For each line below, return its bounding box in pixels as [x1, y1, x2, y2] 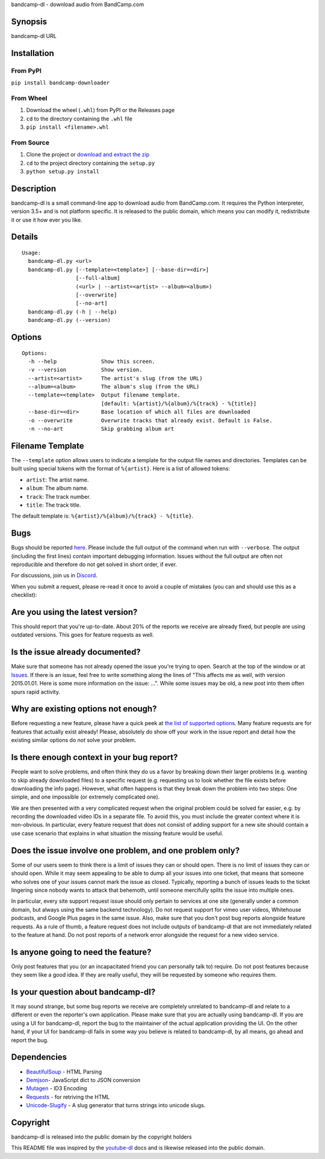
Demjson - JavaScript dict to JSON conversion [26, 1076, 141, 1083]
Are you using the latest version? [11, 607, 138, 617]
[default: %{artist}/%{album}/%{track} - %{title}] [101, 400, 257, 407]
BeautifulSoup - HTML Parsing [26, 1068, 102, 1075]
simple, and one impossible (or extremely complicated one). [11, 793, 160, 800]
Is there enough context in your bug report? [11, 752, 178, 762]
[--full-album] [75, 274, 120, 282]
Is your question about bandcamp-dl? [11, 987, 156, 997]
